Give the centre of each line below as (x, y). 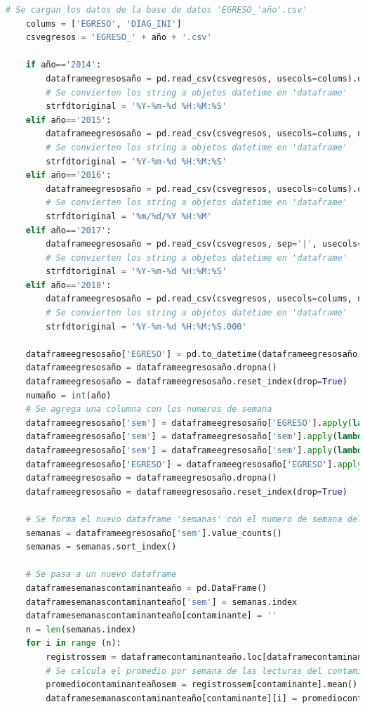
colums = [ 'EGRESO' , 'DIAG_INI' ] (104, 24)
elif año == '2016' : (68, 175)
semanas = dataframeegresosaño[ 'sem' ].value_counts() (154, 533)
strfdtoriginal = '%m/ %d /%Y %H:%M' (129, 216)
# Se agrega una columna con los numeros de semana (149, 409)
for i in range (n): (73, 643)
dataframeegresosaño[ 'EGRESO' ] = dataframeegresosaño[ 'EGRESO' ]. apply (194, 464)
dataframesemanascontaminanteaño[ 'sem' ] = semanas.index (161, 602)
